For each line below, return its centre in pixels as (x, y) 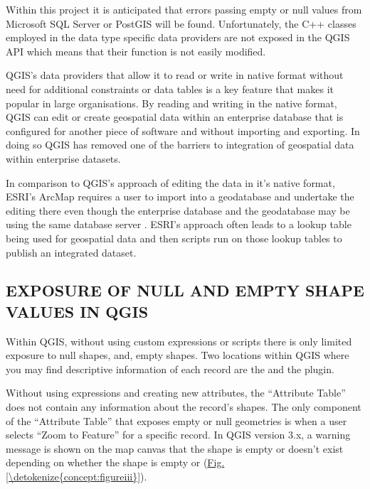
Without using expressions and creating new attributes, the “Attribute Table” (176, 393)
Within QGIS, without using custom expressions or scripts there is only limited (179, 341)
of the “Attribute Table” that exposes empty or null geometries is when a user (176, 420)
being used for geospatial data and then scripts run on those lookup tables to (174, 238)
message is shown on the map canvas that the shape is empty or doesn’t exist (175, 448)
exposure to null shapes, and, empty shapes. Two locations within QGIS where (178, 355)
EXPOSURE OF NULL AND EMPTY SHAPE (185, 290)
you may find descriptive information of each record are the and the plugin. (170, 369)
